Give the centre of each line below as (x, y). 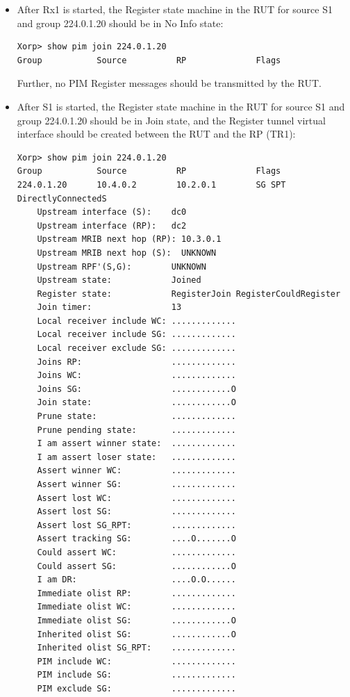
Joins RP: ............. (136, 362)
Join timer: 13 (109, 307)
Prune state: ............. (136, 417)
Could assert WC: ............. (136, 552)
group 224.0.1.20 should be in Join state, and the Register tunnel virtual (171, 120)
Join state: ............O (136, 403)
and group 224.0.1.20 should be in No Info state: (120, 23)
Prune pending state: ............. (136, 430)
